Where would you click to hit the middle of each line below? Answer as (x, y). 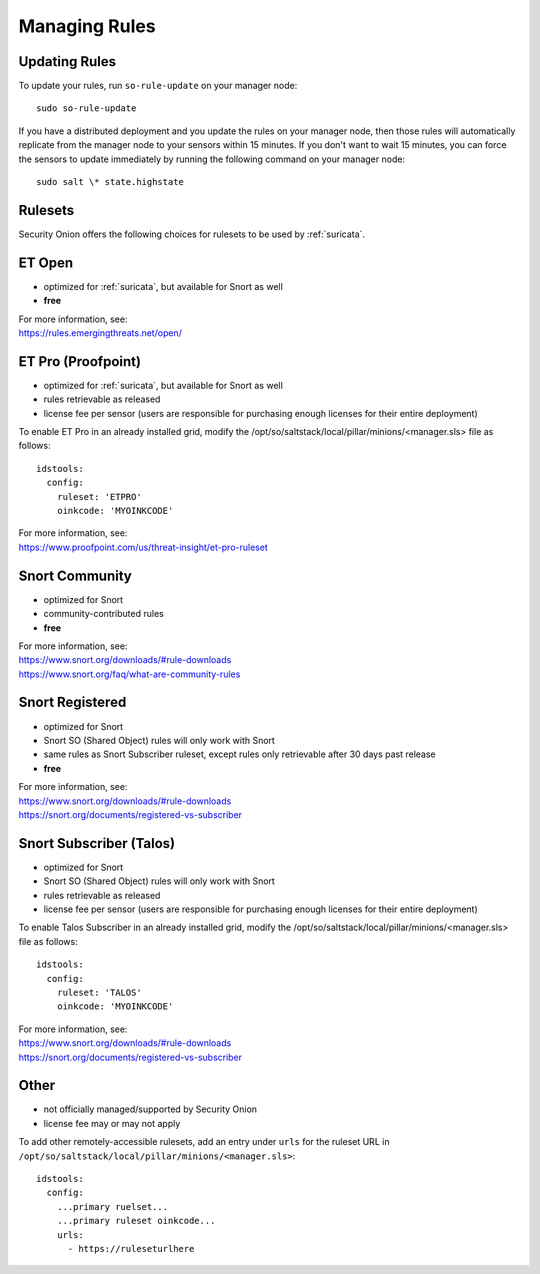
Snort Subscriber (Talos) (96, 843)
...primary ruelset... (112, 1206)
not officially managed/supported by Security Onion (150, 1109)
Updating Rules (67, 61)
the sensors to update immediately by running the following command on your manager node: (211, 159)
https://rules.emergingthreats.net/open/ (100, 333)
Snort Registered (72, 702)
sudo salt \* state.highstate (110, 182)
